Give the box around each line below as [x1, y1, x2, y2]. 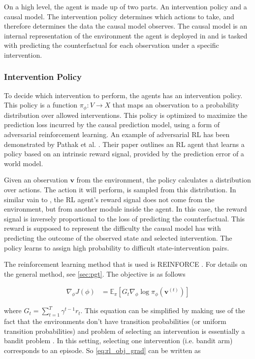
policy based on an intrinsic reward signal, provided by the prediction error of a [4, 148, 244, 159]
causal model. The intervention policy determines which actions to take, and [4, 11, 234, 21]
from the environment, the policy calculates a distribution [76, 175, 251, 185]
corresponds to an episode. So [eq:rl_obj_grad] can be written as [4, 345, 201, 355]
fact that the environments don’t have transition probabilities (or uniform [4, 316, 226, 326]
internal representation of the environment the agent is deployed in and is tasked [4, 30, 248, 40]
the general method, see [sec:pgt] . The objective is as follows [4, 268, 186, 279]
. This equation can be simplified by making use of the [80, 305, 245, 316]
